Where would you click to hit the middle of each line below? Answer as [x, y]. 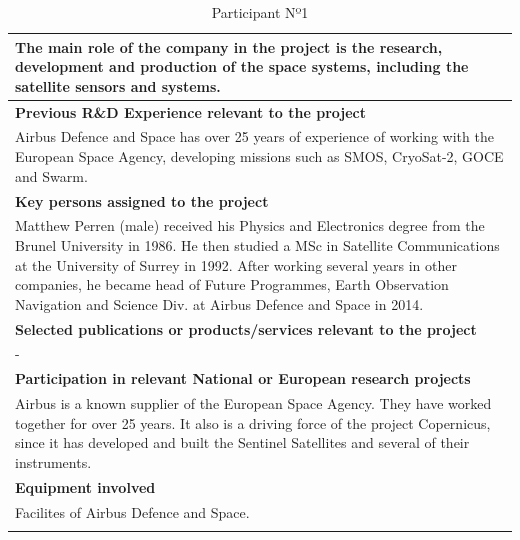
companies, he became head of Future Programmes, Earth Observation [232, 284]
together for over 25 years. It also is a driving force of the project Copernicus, [253, 422]
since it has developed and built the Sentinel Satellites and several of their [242, 442]
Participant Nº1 [260, 12]
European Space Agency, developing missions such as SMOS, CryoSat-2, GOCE [259, 156]
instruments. [53, 461]
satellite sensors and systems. [118, 85]
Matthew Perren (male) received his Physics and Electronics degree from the [250, 225]
